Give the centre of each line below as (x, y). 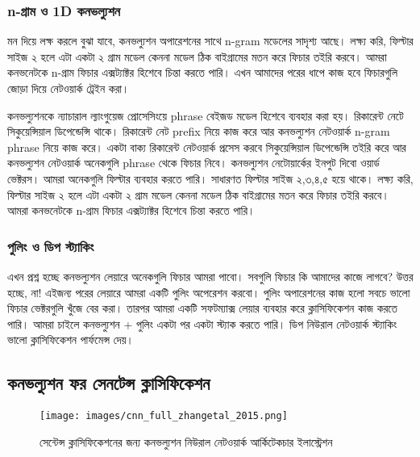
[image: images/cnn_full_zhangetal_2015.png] (164, 416)
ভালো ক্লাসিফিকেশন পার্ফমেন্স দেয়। (71, 340)
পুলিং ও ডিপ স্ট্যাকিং (51, 246)
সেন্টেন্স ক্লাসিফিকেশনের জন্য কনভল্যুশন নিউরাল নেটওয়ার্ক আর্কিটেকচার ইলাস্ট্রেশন (186, 441)
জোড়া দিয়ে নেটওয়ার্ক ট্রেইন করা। (69, 88)
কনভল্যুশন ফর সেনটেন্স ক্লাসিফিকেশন (109, 383)
